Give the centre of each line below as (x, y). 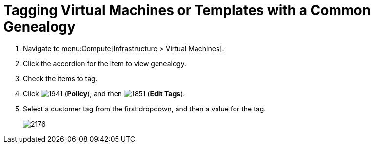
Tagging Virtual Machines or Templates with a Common (187, 10)
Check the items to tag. (60, 78)
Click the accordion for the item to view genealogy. (105, 63)
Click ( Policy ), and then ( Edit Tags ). (104, 93)
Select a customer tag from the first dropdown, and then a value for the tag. (145, 109)
